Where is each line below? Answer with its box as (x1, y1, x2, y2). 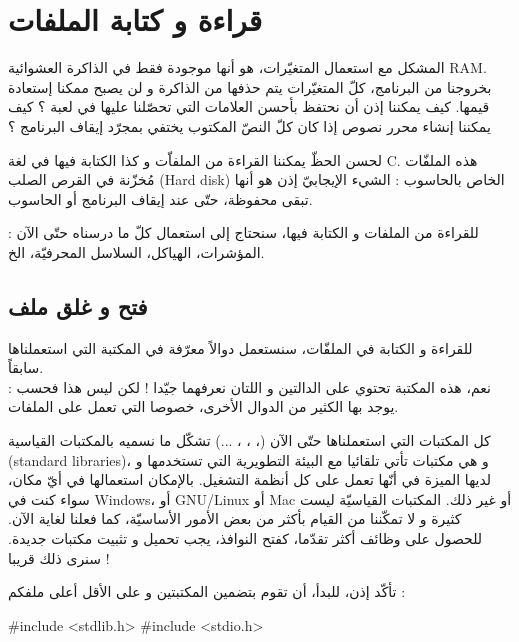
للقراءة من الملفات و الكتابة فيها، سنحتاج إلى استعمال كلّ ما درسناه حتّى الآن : (8, 222, 479, 243)
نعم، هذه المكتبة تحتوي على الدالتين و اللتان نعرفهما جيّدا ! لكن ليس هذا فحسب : (8, 376, 491, 397)
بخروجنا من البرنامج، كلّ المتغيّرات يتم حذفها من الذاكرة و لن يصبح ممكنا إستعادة (8, 76, 492, 97)
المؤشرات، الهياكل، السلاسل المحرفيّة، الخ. (8, 241, 265, 262)
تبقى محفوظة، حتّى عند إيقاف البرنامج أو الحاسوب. (8, 188, 313, 209)
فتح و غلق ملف (8, 290, 148, 321)
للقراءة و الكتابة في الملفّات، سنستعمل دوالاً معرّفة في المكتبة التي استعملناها (8, 337, 473, 358)
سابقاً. (8, 357, 44, 378)
